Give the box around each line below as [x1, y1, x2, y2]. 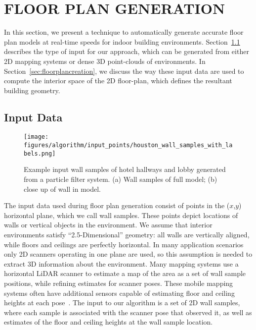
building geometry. [4, 85, 60, 95]
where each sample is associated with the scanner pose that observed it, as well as [4, 307, 252, 317]
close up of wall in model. [24, 183, 101, 194]
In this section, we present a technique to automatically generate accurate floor [4, 27, 244, 37]
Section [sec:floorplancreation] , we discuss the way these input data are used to [4, 65, 244, 76]
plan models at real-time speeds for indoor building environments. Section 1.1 [4, 36, 240, 47]
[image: [24, 133, 49, 141]
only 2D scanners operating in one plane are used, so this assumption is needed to [4, 249, 253, 259]
